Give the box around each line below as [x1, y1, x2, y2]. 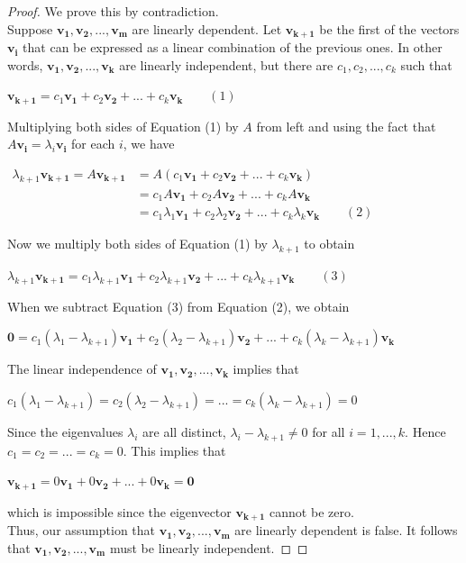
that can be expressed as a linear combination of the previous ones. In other [23, 38, 443, 57]
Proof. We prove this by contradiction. [7, 2, 219, 20]
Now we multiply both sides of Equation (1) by [7, 234, 268, 253]
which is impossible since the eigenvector [7, 502, 232, 521]
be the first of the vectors [319, 19, 460, 38]
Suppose [7, 19, 53, 38]
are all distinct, [142, 422, 226, 440]
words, [7, 55, 43, 74]
